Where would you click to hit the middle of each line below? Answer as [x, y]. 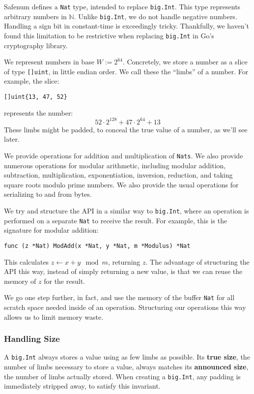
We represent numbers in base [49, 62]
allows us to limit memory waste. [54, 317]
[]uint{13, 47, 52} [36, 97]
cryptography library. [36, 45]
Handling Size [32, 339]
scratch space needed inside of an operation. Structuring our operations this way [125, 307]
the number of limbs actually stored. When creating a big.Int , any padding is [122, 376]
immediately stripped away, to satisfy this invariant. [82, 386]
